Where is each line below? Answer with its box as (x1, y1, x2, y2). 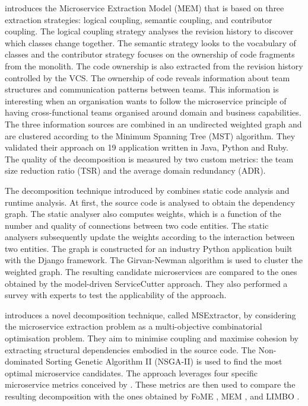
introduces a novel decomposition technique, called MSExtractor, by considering (5, 308, 296, 321)
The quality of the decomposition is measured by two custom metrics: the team (5, 152, 294, 165)
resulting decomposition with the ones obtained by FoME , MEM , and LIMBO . (5, 390, 300, 402)
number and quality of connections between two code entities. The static (5, 219, 269, 231)
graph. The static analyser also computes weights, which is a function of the (5, 207, 281, 220)
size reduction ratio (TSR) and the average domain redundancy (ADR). (5, 164, 266, 177)
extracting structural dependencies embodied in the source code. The (5, 343, 256, 356)
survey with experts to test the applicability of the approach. (5, 289, 227, 301)
